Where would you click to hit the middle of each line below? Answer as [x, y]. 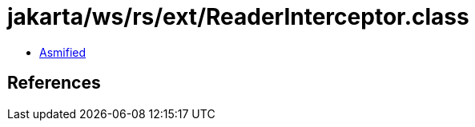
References [54, 83]
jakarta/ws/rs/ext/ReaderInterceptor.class [238, 17]
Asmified [63, 52]
